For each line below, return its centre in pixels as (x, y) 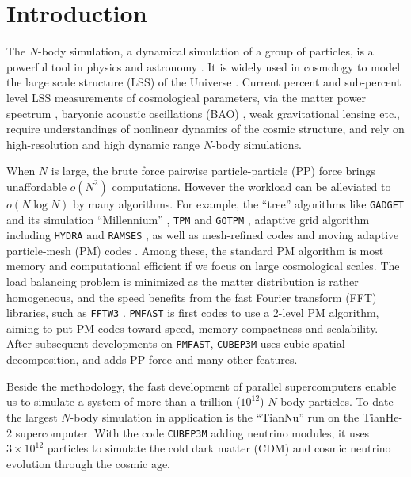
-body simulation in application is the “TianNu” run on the (215, 416)
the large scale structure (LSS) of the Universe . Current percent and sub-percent (204, 82)
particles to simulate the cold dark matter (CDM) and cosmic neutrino (219, 448)
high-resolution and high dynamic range (103, 144)
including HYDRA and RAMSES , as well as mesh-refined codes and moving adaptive (203, 235)
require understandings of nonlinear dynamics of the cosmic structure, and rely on (205, 129)
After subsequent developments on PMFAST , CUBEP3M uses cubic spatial (176, 343)
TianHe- (382, 416)
